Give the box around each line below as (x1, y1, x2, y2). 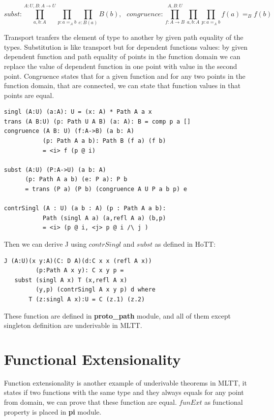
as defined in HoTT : (154, 239, 216, 249)
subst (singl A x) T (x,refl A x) (14, 276, 127, 284)
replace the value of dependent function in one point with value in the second (4, 61, 237, 71)
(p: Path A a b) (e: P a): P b (25, 176, 127, 183)
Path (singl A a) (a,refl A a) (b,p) (42, 214, 166, 222)
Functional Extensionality (4, 349, 181, 369)
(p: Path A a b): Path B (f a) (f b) (42, 137, 166, 145)
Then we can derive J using (4, 239, 87, 249)
